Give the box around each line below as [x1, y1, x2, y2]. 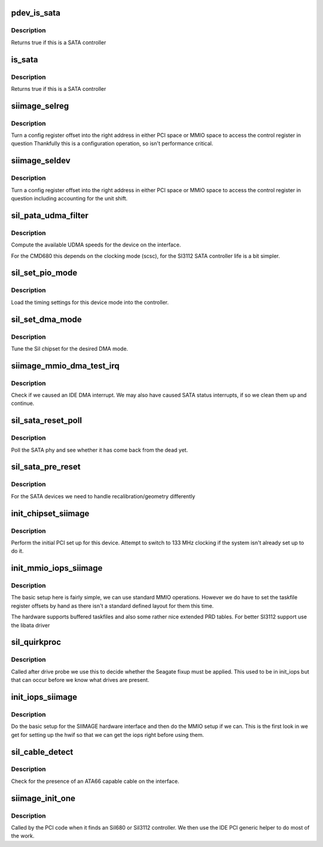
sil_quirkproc [11, 637, 62, 647]
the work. [11, 832, 35, 840]
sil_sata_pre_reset [11, 462, 81, 472]
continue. [11, 400, 35, 407]
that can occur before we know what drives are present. [11, 677, 150, 684]
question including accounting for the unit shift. [11, 195, 128, 202]
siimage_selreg [11, 100, 69, 111]
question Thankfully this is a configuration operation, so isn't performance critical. [11, 140, 214, 147]
